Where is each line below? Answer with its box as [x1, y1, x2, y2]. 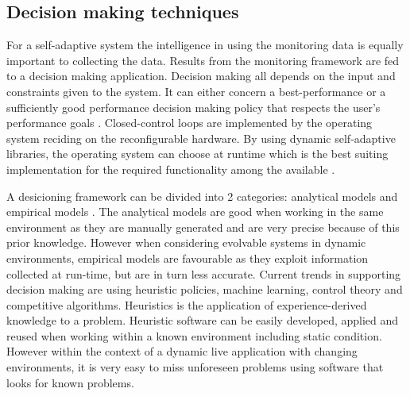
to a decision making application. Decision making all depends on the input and [6, 67, 396, 84]
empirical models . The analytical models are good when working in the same [6, 203, 384, 220]
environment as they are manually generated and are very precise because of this [6, 218, 400, 235]
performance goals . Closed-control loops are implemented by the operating [6, 114, 373, 131]
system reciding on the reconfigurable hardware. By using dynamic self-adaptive [6, 129, 396, 146]
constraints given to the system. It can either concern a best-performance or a [6, 83, 386, 99]
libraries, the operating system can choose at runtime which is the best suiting [6, 145, 389, 162]
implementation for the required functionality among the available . [6, 160, 335, 177]
